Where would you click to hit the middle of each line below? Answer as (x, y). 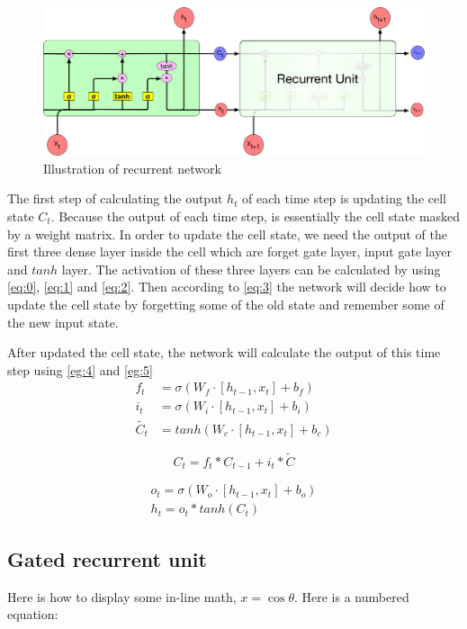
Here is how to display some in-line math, (122, 596)
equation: (33, 614)
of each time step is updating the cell (344, 198)
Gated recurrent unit (107, 558)
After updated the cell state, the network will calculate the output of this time (224, 352)
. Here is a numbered (351, 596)
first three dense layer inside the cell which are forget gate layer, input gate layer (229, 252)
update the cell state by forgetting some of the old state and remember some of (226, 304)
